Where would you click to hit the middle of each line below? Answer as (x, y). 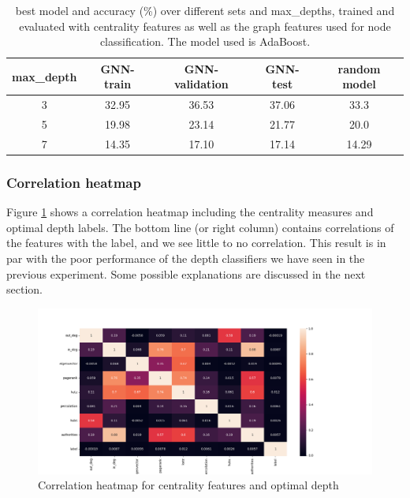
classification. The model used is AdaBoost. (205, 41)
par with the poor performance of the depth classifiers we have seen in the (186, 258)
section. (24, 289)
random (359, 68)
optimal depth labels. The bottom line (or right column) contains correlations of (200, 227)
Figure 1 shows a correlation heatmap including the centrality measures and (190, 212)
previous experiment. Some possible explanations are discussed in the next (186, 273)
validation (201, 84)
